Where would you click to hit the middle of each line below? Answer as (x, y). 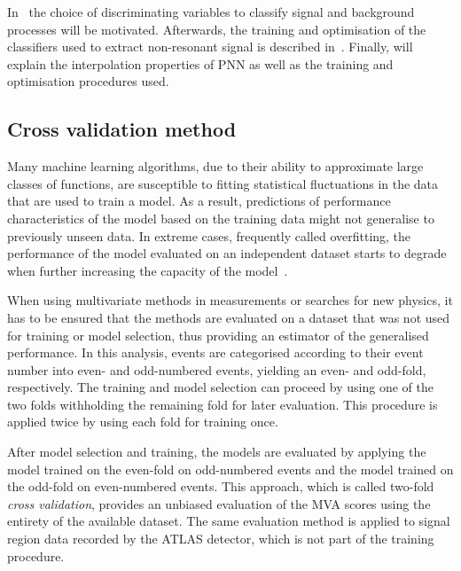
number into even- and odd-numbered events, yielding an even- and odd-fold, (217, 369)
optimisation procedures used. (88, 81)
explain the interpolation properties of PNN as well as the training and (200, 63)
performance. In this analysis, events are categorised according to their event (215, 352)
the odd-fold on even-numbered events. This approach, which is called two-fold (221, 486)
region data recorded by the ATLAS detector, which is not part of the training (221, 539)
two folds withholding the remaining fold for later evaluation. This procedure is (223, 404)
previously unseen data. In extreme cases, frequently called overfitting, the (209, 235)
